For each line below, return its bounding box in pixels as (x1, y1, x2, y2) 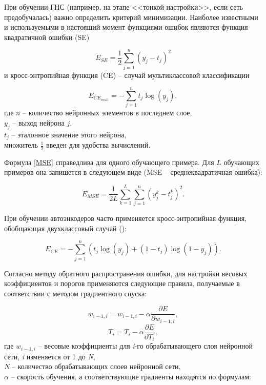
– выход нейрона (12, 117, 65, 128)
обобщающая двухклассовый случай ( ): (4, 222, 127, 233)
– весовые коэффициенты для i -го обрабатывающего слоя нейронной (38, 340, 253, 351)
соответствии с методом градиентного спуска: (4, 288, 147, 298)
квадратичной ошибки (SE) (4, 31, 90, 42)
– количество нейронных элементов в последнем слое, (23, 107, 192, 118)
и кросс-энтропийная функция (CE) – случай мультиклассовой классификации (4, 69, 250, 80)
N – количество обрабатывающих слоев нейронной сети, (4, 361, 181, 372)
